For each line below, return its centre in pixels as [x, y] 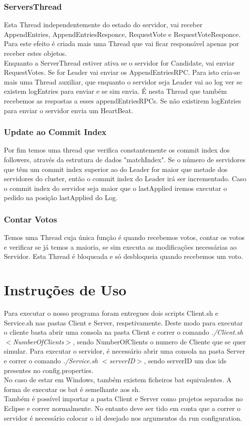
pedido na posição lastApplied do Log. [61, 197]
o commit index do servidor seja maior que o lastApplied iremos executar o [116, 188]
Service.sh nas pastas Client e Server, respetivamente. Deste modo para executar [124, 322]
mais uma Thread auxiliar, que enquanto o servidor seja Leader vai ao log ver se [123, 81]
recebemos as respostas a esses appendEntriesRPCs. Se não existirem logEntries [123, 100]
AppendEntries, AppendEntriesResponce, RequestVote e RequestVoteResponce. [122, 34]
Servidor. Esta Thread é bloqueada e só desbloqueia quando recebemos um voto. [124, 256]
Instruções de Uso [65, 290]
